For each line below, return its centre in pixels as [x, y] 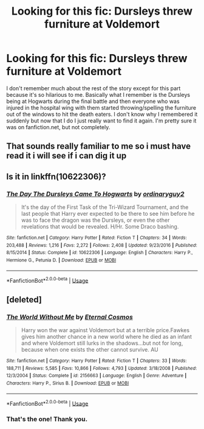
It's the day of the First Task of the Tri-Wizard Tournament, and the [105, 207]
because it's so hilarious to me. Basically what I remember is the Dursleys [98, 94]
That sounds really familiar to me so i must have [99, 147]
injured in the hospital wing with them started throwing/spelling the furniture [101, 107]
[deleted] [24, 300]
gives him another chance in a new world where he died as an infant [107, 336]
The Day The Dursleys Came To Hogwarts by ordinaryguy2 [95, 194]
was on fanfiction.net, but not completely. [58, 127]
